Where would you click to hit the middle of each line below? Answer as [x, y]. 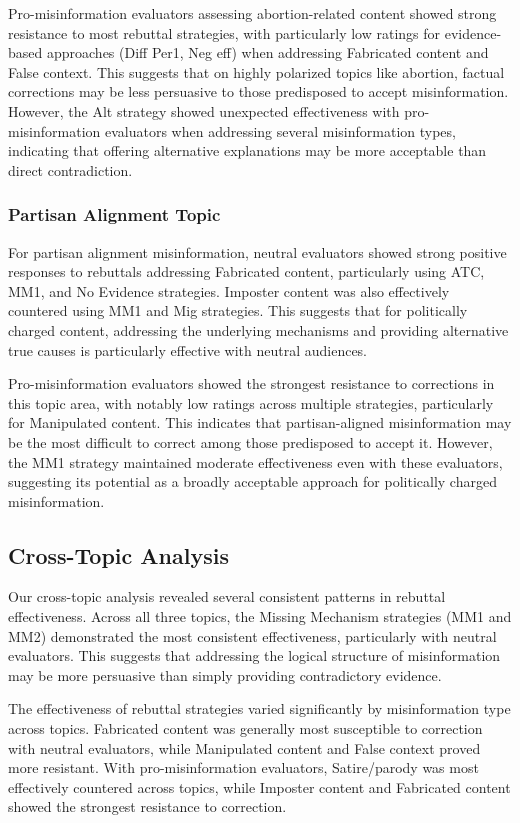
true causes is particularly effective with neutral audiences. [188, 349]
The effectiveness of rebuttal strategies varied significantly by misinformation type [259, 708]
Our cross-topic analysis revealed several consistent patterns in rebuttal [227, 596]
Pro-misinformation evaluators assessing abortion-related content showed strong [252, 13]
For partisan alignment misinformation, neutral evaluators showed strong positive [257, 251]
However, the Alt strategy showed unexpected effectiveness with [204, 110]
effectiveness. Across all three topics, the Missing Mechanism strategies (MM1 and [260, 616]
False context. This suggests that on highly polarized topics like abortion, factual [256, 71]
